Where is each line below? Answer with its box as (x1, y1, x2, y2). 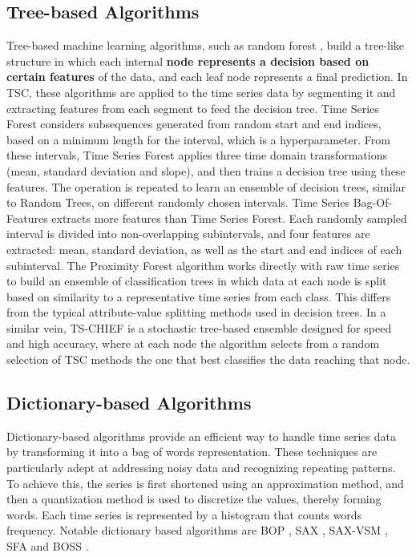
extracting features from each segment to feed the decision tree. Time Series (6, 99, 379, 116)
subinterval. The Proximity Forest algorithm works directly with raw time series (6, 256, 400, 273)
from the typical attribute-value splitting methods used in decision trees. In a (6, 304, 386, 321)
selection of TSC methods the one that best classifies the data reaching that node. (6, 351, 410, 368)
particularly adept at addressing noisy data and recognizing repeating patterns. (6, 459, 396, 476)
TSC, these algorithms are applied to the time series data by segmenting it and (6, 83, 396, 100)
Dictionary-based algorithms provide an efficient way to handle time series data (6, 427, 396, 444)
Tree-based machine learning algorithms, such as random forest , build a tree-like (6, 37, 405, 54)
